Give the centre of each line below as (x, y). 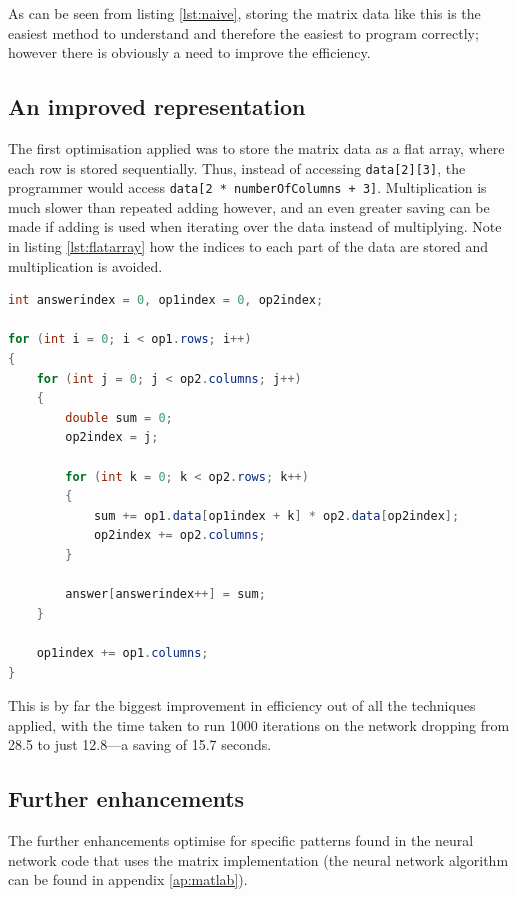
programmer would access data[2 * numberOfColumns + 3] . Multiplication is (247, 187)
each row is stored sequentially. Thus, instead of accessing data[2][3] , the (237, 167)
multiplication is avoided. (85, 265)
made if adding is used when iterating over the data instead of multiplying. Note (255, 226)
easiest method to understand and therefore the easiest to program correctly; (243, 32)
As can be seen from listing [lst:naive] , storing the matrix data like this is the (244, 13)
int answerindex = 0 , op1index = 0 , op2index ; (166, 300)
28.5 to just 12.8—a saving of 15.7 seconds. (140, 744)
